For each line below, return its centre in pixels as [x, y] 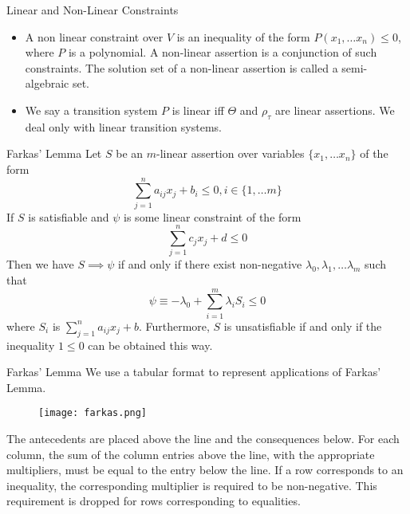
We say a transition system [91, 110]
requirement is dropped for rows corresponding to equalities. [154, 501]
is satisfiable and [69, 216]
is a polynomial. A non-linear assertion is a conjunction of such [223, 52]
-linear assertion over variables [231, 153]
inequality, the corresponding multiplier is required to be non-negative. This [192, 485]
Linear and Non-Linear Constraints [93, 10]
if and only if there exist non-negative [210, 264]
